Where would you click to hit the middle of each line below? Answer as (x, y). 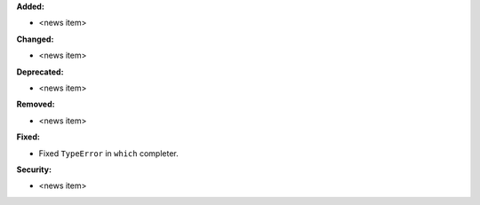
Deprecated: (40, 72)
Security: (34, 170)
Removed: (36, 104)
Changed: (35, 39)
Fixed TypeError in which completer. (108, 153)
